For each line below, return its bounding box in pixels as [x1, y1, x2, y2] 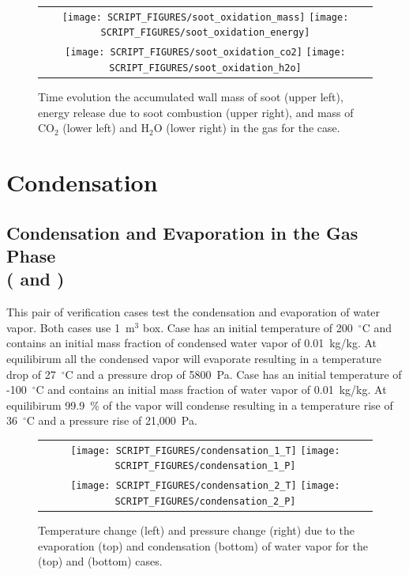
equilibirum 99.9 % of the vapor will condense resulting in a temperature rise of [6, 396, 393, 413]
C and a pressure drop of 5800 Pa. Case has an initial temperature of [65, 365, 402, 382]
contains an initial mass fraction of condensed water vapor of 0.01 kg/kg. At [6, 335, 377, 351]
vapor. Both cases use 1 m [6, 319, 135, 335]
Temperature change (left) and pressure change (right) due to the [38, 522, 355, 539]
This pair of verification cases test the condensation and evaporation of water [6, 304, 381, 320]
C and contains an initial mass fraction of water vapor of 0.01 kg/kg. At [36, 381, 387, 398]
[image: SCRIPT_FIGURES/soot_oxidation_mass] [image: [62, 11, 349, 23]
